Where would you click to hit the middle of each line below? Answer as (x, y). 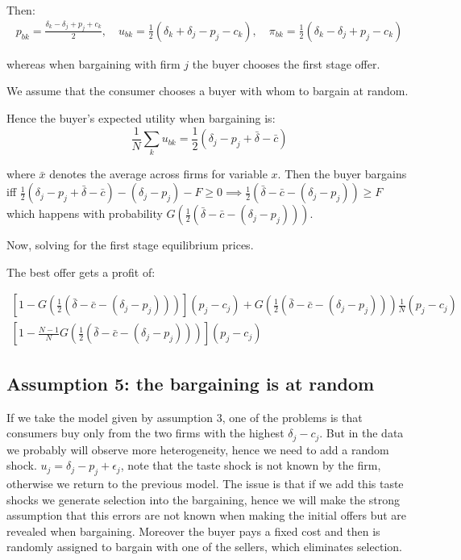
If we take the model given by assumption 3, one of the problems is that (185, 417)
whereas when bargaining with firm (93, 63)
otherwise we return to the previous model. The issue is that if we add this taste (205, 483)
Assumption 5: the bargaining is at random (191, 383)
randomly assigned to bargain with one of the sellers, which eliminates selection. (204, 547)
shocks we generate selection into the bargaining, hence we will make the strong (204, 499)
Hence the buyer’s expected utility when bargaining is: (141, 118)
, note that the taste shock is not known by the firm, (251, 465)
